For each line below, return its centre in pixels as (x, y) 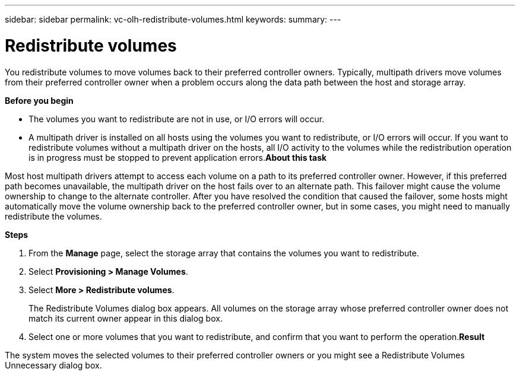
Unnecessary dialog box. (53, 365)
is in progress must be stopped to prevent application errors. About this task (178, 157)
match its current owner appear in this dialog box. (126, 318)
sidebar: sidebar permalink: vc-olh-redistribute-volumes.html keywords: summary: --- (173, 19)
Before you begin (39, 100)
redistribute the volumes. (53, 216)
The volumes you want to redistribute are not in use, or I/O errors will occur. (177, 119)
